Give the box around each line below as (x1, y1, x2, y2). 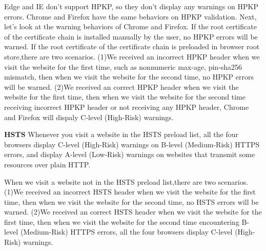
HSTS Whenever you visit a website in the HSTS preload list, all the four (4, 129, 238, 140)
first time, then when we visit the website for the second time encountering (4, 216, 239, 227)
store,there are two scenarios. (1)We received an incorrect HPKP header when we (4, 51, 260, 62)
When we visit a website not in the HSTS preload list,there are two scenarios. (4, 176, 249, 187)
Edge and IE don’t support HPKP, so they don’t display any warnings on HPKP (4, 1, 258, 11)
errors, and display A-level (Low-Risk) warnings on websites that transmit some (4, 149, 255, 160)
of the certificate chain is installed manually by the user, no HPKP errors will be (4, 31, 258, 42)
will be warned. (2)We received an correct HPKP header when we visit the (4, 81, 239, 92)
